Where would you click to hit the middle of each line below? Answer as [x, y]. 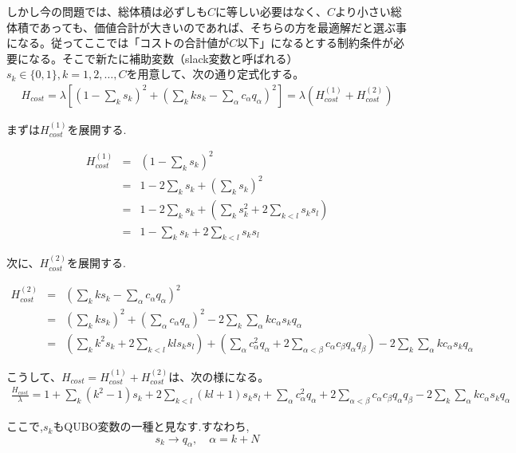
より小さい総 [368, 11]
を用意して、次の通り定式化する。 [215, 74]
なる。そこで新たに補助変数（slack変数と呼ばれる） [163, 58]
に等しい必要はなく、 [272, 11]
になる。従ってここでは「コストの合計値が [118, 43]
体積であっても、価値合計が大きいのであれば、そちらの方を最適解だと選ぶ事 [207, 27]
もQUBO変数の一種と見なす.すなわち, [151, 426]
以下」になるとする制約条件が [315, 43]
